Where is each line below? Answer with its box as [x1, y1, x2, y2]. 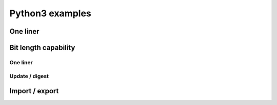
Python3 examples [9, 8, 92, 19]
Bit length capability [9, 43, 75, 52]
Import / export [9, 87, 59, 95]
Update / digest [9, 72, 49, 80]
